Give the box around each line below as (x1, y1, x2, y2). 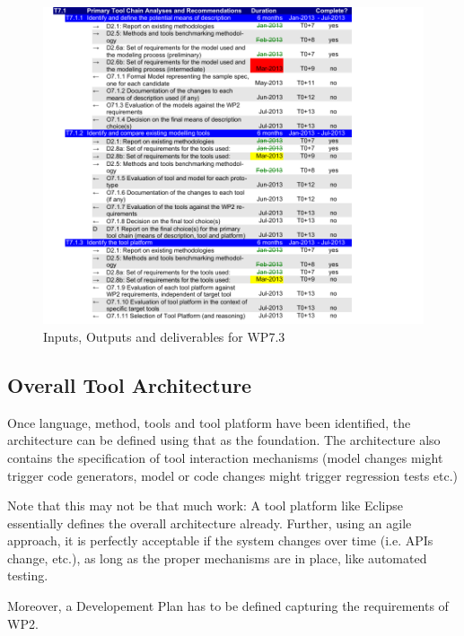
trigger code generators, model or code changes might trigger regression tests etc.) (7, 466, 459, 484)
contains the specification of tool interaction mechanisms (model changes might (7, 448, 443, 466)
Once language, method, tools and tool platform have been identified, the (7, 413, 411, 431)
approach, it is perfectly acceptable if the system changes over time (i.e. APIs (7, 531, 433, 550)
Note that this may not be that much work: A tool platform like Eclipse (7, 496, 404, 515)
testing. (7, 566, 48, 585)
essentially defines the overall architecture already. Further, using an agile (7, 513, 412, 532)
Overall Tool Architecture (7, 370, 252, 398)
